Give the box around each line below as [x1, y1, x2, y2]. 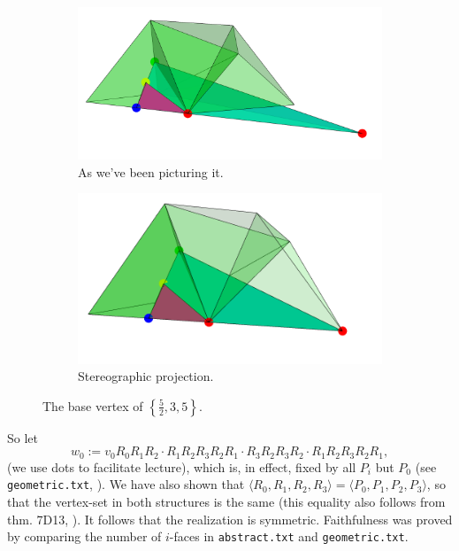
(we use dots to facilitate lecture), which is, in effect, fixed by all [7, 457, 356, 476]
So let [7, 428, 38, 446]
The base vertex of [42, 396, 143, 415]
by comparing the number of [7, 527, 162, 546]
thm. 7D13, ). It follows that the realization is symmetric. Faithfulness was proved [7, 509, 453, 528]
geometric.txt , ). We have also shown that [7, 475, 245, 493]
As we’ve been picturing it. [78, 162, 224, 181]
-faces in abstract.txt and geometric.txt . [169, 527, 409, 546]
